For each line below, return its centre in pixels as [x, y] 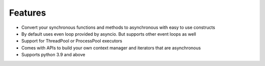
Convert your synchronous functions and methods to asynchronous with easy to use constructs [118, 27]
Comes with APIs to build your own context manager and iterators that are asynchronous [111, 48]
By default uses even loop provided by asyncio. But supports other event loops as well [109, 34]
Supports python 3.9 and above [53, 55]
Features [27, 13]
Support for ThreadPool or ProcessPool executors [72, 41]
